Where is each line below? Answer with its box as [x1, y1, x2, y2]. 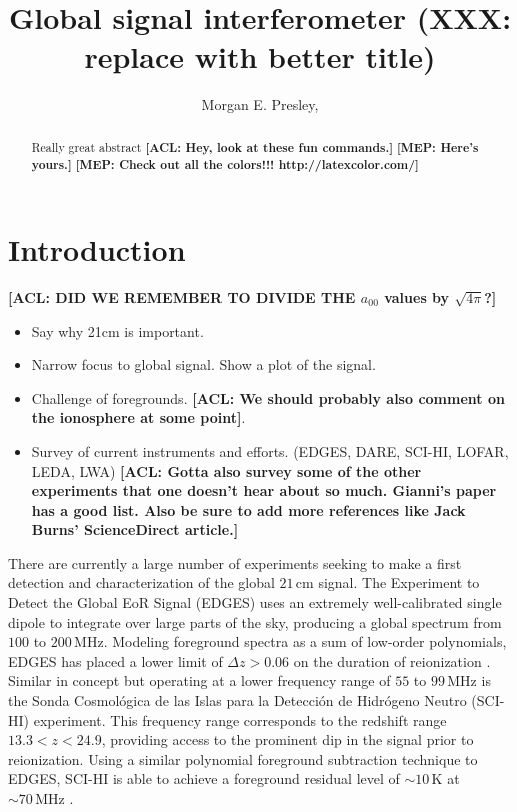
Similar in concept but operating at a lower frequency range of [8, 670, 391, 691]
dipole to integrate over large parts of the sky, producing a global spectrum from [8, 611, 502, 632]
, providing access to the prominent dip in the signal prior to [101, 729, 474, 750]
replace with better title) [84, 36, 436, 77]
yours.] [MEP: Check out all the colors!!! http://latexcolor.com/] [31, 156, 419, 174]
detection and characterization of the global [8, 572, 275, 593]
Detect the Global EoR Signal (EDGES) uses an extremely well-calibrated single [8, 592, 502, 613]
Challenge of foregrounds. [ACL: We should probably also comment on [31, 387, 505, 408]
